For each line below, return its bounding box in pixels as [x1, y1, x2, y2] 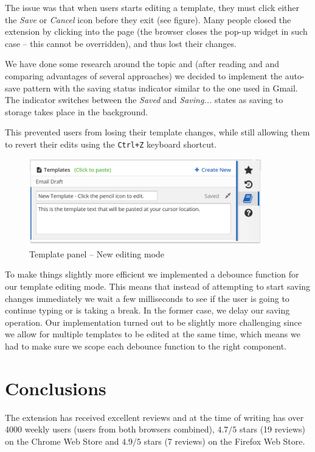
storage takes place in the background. [5, 105, 148, 118]
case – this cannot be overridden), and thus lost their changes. [5, 37, 237, 49]
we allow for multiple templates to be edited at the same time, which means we [5, 328, 300, 340]
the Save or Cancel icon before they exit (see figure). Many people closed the [5, 13, 291, 26]
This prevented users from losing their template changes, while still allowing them [5, 126, 310, 138]
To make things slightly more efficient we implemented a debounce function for [5, 268, 299, 281]
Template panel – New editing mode [29, 247, 165, 260]
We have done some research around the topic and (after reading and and [5, 57, 280, 70]
